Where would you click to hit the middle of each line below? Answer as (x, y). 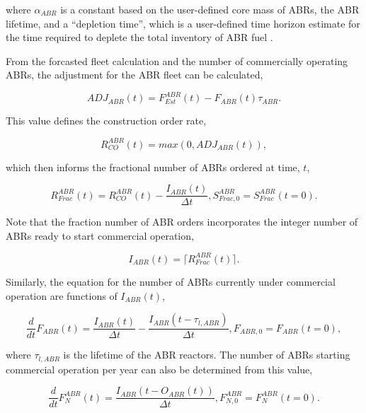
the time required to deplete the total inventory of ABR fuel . (139, 37)
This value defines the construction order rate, (106, 121)
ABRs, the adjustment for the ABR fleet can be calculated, (135, 75)
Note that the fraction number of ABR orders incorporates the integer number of (182, 222)
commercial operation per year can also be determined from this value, (159, 369)
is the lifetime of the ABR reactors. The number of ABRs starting (207, 355)
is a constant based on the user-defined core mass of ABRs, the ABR (210, 9)
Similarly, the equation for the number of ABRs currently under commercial (171, 281)
